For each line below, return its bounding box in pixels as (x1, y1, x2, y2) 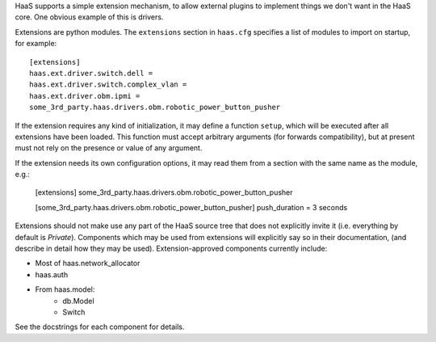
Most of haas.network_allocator (35, 259, 140, 268)
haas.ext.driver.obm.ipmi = (29, 91, 140, 100)
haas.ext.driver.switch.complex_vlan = (29, 80, 187, 89)
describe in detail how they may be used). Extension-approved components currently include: (15, 243, 328, 254)
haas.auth (35, 269, 69, 279)
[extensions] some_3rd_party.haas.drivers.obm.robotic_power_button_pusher (35, 188, 294, 197)
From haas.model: (35, 285, 95, 294)
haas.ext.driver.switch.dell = (29, 69, 153, 78)
